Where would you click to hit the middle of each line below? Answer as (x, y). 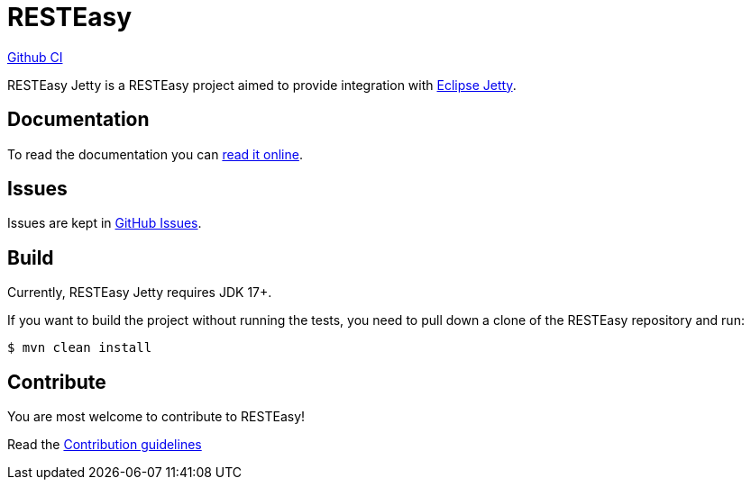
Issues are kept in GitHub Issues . (105, 223)
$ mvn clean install (80, 348)
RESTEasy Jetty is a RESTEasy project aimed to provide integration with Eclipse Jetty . (262, 85)
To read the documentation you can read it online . (155, 154)
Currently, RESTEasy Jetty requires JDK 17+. (140, 293)
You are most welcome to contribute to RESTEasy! (156, 417)
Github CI (35, 57)
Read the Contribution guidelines (105, 445)
